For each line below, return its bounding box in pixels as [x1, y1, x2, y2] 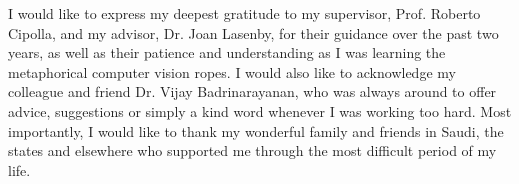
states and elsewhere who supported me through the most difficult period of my [8, 140, 497, 161]
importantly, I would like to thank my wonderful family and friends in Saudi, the [8, 120, 504, 141]
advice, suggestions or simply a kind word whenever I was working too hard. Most [8, 100, 512, 121]
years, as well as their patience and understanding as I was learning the [8, 42, 446, 63]
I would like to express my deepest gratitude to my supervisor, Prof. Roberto [8, 3, 481, 23]
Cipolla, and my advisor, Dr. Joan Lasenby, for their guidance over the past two [8, 22, 499, 43]
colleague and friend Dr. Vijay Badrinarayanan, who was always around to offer [8, 81, 497, 102]
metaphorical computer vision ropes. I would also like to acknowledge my [8, 61, 456, 82]
